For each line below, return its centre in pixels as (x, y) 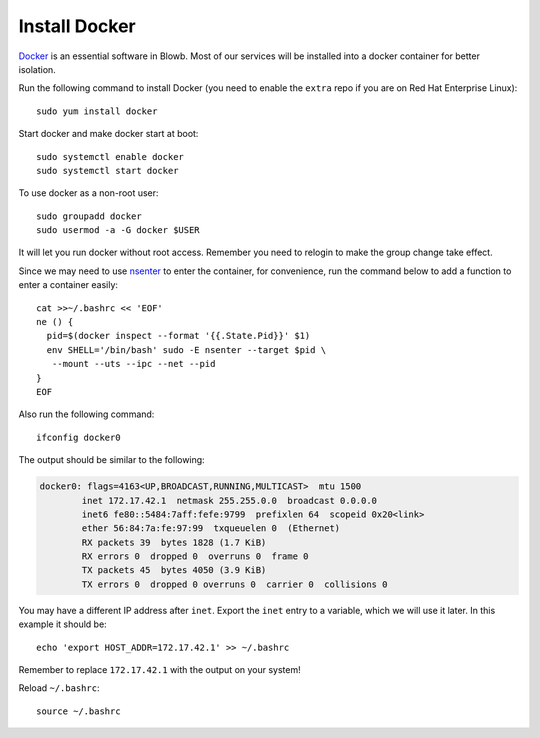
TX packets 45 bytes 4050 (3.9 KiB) (174, 570)
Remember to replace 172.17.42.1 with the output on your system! (160, 670)
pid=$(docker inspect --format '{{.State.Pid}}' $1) (178, 336)
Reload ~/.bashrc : (59, 688)
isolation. (37, 69)
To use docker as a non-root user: (88, 193)
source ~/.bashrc (78, 711)
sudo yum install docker (97, 111)
